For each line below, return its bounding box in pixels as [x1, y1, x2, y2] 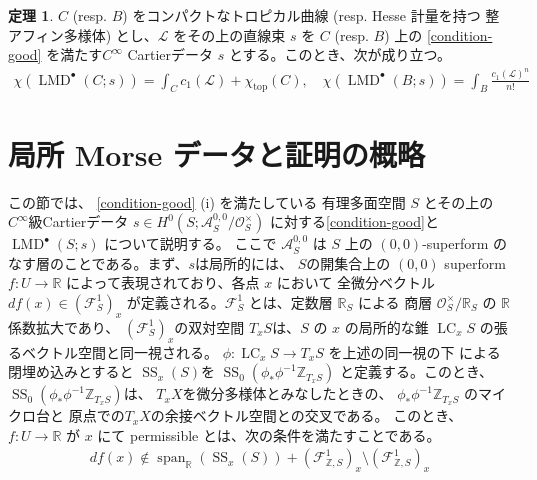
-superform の [422, 233, 508, 254]
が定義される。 [126, 291, 225, 312]
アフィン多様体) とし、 [8, 24, 158, 45]
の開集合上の [306, 252, 391, 273]
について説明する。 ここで [104, 233, 277, 254]
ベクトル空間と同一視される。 [21, 341, 218, 362]
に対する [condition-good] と [270, 211, 439, 232]
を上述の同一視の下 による [328, 341, 501, 362]
